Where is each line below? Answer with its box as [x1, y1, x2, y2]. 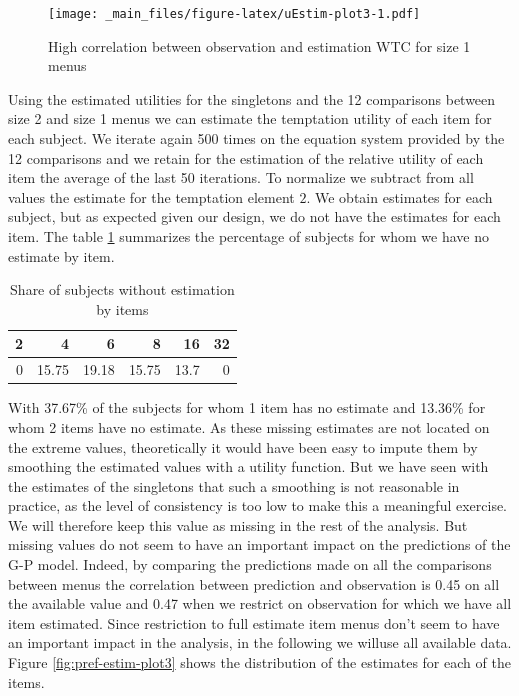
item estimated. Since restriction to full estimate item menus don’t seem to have [8, 612, 500, 633]
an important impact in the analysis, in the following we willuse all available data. [8, 632, 512, 653]
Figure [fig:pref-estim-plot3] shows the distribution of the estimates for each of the [8, 652, 511, 673]
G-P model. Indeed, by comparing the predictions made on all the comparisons [8, 554, 492, 575]
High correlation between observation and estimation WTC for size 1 [48, 35, 471, 56]
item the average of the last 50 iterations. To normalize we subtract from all [8, 167, 474, 188]
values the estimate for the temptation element [8, 186, 295, 207]
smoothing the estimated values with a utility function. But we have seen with [8, 456, 489, 477]
